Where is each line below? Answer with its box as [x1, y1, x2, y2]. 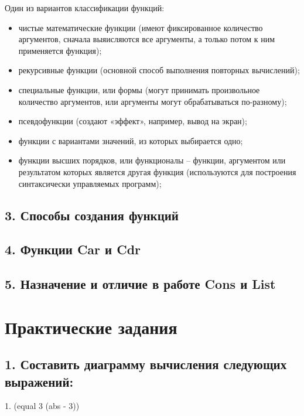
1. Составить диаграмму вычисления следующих [5, 355, 287, 373]
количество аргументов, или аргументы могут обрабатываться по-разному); [18, 95, 287, 107]
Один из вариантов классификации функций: [5, 2, 165, 13]
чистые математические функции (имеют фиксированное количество [18, 21, 263, 33]
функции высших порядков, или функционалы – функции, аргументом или [18, 154, 286, 166]
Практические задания [5, 315, 177, 339]
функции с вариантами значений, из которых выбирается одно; [18, 134, 243, 146]
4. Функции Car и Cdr [5, 240, 141, 258]
